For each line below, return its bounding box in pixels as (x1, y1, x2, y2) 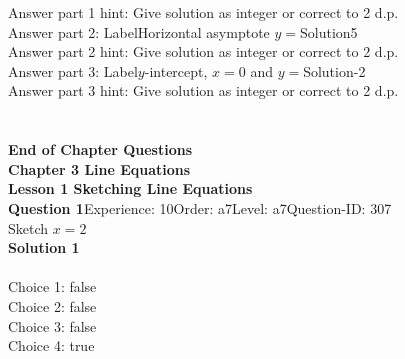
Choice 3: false (8, 315, 97, 336)
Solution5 (300, 21, 358, 42)
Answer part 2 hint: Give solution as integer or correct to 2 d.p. (8, 41, 399, 62)
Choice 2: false (8, 295, 97, 316)
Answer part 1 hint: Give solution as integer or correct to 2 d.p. (8, 2, 399, 22)
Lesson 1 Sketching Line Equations (8, 178, 253, 199)
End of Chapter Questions (8, 139, 193, 160)
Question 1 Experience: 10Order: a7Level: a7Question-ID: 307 (8, 197, 392, 218)
